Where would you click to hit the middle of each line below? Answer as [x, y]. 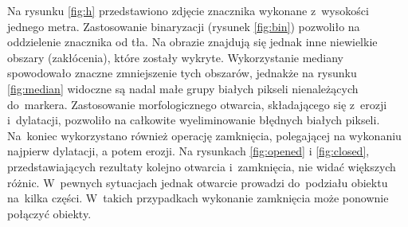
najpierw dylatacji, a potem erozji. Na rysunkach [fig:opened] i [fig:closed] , [188, 151]
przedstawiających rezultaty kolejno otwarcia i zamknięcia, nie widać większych [202, 166]
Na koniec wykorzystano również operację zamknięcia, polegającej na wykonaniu [204, 135]
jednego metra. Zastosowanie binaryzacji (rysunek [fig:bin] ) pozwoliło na [184, 26]
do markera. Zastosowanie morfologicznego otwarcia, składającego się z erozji [197, 104]
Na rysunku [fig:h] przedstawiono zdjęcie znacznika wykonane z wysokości [188, 10]
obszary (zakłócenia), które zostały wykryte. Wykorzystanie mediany [176, 57]
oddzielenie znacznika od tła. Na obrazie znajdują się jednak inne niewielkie [192, 42]
